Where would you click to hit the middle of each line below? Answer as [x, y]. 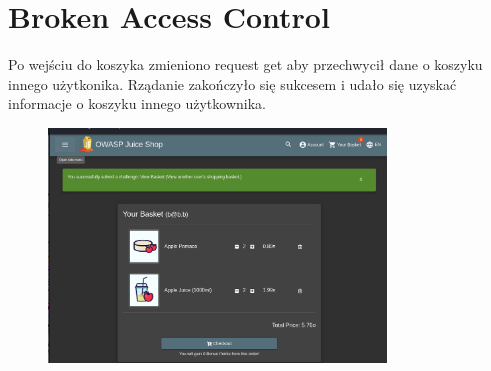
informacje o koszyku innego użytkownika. [137, 103]
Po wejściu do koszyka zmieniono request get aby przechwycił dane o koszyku [245, 64]
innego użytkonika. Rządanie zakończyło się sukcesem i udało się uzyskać [232, 83]
